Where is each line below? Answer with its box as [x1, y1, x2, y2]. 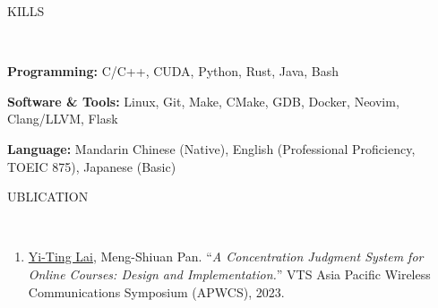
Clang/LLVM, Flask [7, 109, 118, 128]
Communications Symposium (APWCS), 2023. [28, 282, 285, 301]
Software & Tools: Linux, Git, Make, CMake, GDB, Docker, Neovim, [7, 91, 399, 110]
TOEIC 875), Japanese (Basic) [7, 157, 176, 175]
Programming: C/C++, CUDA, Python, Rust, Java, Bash [7, 62, 339, 81]
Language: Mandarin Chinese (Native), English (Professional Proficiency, [7, 139, 416, 158]
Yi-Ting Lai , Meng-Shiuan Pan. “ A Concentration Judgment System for [28, 247, 424, 266]
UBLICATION [7, 187, 89, 206]
